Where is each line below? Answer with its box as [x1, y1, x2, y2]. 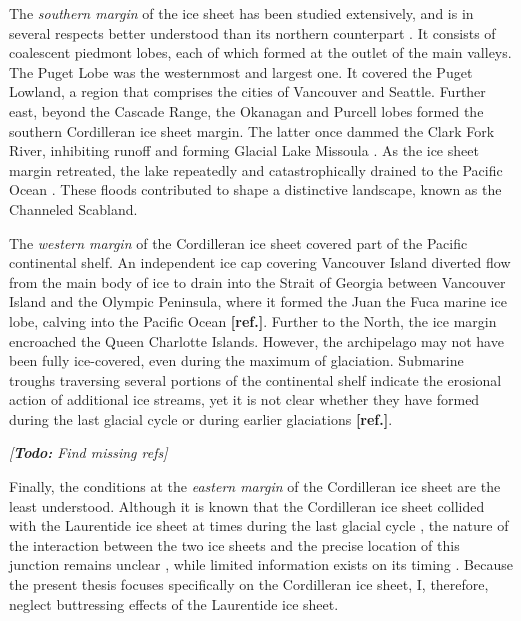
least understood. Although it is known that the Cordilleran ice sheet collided [9, 495, 485, 516]
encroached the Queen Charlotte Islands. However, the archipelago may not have [9, 330, 504, 351]
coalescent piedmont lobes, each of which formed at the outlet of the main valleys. [9, 42, 512, 63]
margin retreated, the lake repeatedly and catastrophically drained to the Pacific [9, 159, 503, 180]
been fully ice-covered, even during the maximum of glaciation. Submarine [9, 350, 464, 371]
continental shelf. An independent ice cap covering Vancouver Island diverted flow [9, 252, 511, 273]
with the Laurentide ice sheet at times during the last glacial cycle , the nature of [9, 515, 509, 536]
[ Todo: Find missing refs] [9, 442, 168, 463]
